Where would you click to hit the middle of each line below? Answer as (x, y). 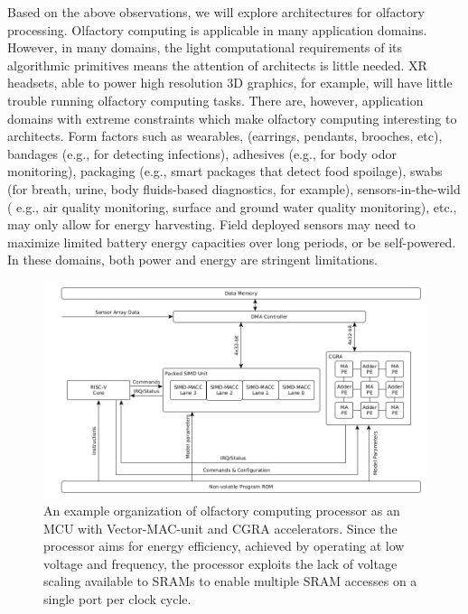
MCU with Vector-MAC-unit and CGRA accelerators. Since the (220, 528)
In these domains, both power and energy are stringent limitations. (192, 260)
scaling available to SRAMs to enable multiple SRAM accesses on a (230, 581)
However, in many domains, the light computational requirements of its (205, 47)
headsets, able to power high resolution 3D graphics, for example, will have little (230, 83)
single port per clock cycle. (117, 599)
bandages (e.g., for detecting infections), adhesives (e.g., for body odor (202, 153)
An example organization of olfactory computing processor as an (222, 511)
